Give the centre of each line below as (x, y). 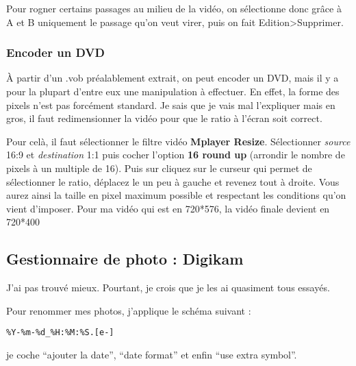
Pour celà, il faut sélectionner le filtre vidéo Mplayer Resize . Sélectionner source (178, 141)
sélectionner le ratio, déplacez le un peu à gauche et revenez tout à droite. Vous (173, 181)
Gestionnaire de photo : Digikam (125, 259)
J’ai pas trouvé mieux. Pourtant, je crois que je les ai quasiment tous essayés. (168, 288)
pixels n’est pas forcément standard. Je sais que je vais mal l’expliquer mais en (171, 105)
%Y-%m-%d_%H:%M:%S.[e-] (60, 333)
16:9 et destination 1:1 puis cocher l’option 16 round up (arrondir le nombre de (176, 155)
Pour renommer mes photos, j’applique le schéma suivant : (129, 310)
